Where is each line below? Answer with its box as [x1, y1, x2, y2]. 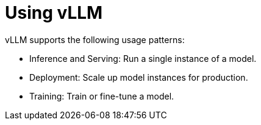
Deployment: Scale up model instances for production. [29, 72, 248, 83]
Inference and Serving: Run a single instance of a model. [29, 53, 257, 64]
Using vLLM [5, 2, 103, 23]
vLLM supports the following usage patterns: [5, 34, 185, 45]
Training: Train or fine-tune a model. [29, 90, 174, 101]
